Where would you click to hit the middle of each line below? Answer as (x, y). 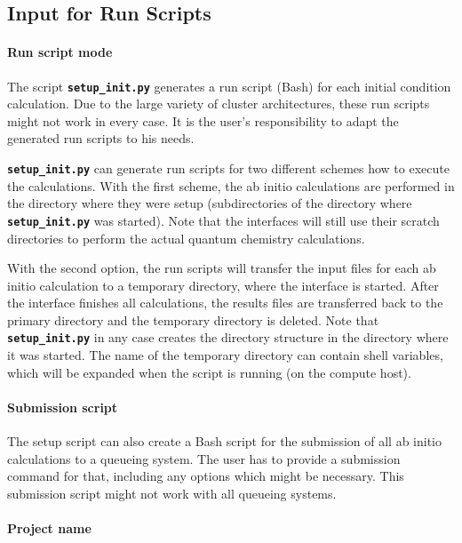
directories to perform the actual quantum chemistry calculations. (186, 238)
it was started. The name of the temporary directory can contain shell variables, (225, 355)
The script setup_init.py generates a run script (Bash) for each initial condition (229, 86)
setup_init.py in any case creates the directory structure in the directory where (228, 337)
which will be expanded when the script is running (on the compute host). (209, 372)
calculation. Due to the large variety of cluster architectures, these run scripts (219, 104)
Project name (49, 528)
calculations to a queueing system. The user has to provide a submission (204, 458)
